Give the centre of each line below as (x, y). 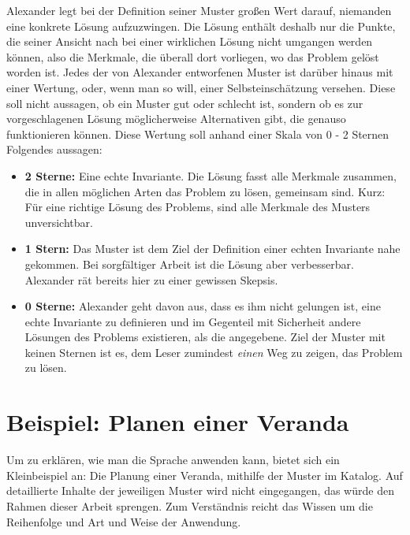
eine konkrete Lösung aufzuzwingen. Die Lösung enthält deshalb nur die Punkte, (201, 26)
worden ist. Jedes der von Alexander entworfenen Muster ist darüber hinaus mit (200, 72)
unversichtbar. (59, 222)
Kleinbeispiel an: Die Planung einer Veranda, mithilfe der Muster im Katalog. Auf (205, 475)
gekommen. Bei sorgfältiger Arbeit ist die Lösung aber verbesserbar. (189, 264)
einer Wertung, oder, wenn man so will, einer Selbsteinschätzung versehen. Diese (201, 87)
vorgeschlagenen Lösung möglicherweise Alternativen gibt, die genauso (176, 119)
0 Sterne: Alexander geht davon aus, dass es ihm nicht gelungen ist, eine (203, 306)
